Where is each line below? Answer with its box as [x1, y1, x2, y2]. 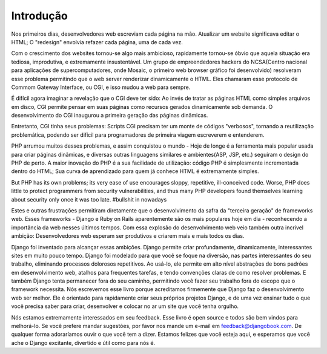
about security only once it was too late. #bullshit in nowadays [11, 195, 167, 203]
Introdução [11, 9, 68, 22]
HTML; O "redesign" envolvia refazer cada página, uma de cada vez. [11, 38, 183, 45]
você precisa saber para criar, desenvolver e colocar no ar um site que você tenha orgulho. [11, 303, 239, 310]
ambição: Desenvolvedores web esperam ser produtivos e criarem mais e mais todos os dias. [11, 232, 245, 240]
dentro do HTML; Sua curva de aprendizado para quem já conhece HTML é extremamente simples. [11, 168, 260, 175]
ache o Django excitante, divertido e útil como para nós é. [11, 339, 156, 346]
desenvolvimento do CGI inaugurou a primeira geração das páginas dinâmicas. [11, 112, 208, 119]
